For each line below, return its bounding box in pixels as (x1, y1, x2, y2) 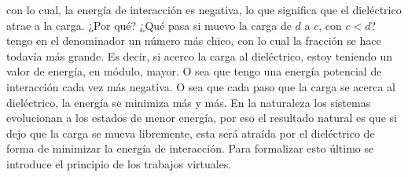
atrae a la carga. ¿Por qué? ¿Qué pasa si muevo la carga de (6, 17, 292, 33)
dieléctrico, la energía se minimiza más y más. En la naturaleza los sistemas (6, 94, 371, 110)
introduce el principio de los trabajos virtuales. (6, 155, 232, 171)
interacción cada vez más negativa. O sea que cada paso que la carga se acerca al (6, 78, 395, 94)
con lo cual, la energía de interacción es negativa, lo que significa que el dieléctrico (6, 2, 402, 17)
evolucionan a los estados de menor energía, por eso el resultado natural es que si (6, 109, 397, 126)
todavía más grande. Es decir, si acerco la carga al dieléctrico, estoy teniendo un (6, 47, 393, 64)
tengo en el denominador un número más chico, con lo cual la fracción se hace (6, 32, 381, 49)
